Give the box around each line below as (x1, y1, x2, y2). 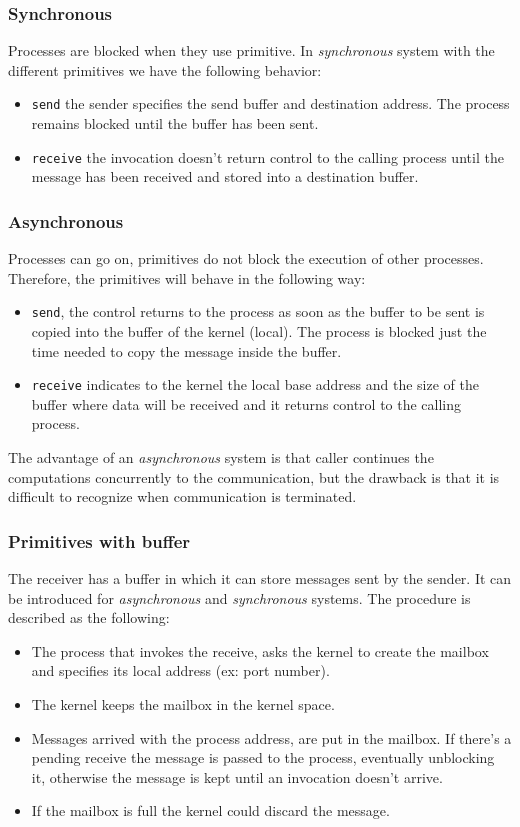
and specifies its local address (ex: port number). (31, 660, 330, 681)
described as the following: (8, 607, 170, 628)
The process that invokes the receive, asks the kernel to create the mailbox (31, 640, 489, 661)
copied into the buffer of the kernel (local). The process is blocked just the (31, 320, 487, 341)
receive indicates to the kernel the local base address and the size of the (31, 374, 480, 395)
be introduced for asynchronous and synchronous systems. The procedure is (8, 587, 471, 608)
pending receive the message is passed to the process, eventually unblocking (31, 747, 495, 768)
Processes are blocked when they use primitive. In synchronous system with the (8, 40, 495, 61)
